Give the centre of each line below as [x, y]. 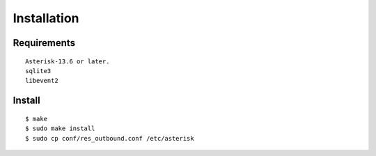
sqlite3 [38, 71]
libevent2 [42, 81]
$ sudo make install [60, 128]
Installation [46, 18]
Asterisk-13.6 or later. [68, 61]
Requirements [44, 43]
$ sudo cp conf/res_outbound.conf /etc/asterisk [110, 138]
